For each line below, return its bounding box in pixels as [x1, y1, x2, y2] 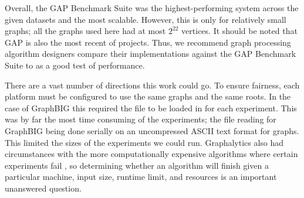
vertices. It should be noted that [181, 25, 298, 37]
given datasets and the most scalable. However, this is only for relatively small [5, 13, 286, 25]
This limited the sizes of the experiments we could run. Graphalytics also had [5, 136, 284, 148]
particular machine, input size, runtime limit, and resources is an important [5, 170, 277, 183]
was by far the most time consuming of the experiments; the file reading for [5, 113, 276, 125]
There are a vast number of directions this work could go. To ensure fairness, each [5, 78, 300, 91]
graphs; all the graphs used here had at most [5, 25, 166, 37]
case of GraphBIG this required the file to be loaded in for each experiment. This [5, 101, 297, 114]
